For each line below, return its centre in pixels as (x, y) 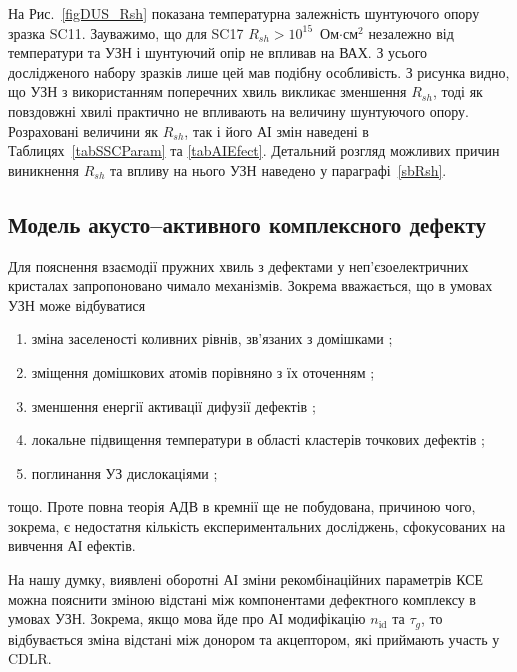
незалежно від (411, 32)
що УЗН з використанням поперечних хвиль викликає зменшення (207, 91)
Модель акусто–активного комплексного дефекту (247, 223)
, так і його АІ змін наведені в (276, 130)
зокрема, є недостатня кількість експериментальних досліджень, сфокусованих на (257, 525)
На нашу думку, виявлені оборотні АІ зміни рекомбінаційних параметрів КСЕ (246, 579)
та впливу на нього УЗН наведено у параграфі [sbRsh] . (278, 169)
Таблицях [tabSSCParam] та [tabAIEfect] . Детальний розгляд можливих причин (254, 150)
